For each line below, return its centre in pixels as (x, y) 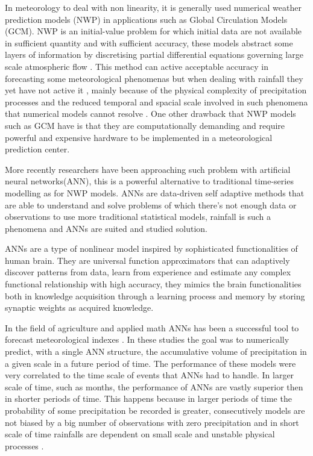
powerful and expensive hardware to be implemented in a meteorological (139, 137)
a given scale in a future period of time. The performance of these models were (150, 363)
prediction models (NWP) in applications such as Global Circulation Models (146, 19)
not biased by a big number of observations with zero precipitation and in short (152, 422)
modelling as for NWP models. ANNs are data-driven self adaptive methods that (155, 192)
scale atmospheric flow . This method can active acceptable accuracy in (137, 66)
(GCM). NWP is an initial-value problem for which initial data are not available (153, 31)
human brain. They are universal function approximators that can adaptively (147, 260)
